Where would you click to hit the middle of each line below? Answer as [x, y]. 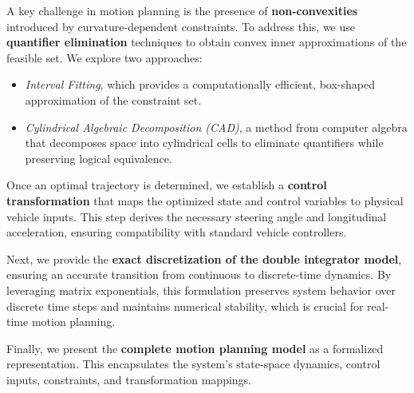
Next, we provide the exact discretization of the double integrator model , [204, 258]
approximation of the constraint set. [113, 99]
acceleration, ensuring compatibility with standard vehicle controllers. [177, 232]
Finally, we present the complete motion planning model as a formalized [195, 348]
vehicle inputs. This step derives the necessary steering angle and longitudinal [197, 216]
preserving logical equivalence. [99, 158]
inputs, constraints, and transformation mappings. [129, 379]
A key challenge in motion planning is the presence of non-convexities [182, 10]
